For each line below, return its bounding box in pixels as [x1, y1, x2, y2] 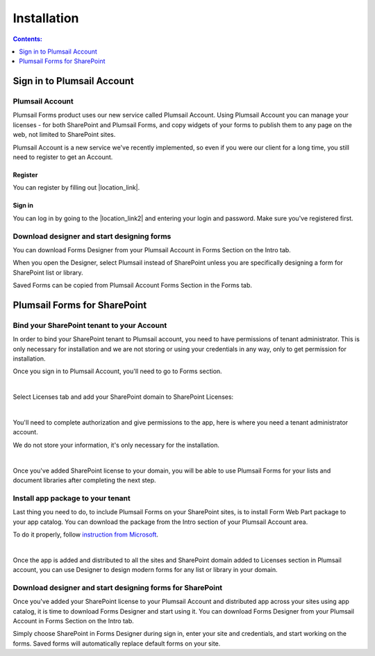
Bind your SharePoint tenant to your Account [12, 320, 167, 330]
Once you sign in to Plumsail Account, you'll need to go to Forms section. [12, 367, 222, 375]
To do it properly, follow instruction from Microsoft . [12, 530, 159, 539]
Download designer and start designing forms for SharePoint [12, 582, 223, 592]
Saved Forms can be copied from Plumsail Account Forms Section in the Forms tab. [12, 281, 253, 290]
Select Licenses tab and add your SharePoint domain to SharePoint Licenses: [12, 393, 234, 401]
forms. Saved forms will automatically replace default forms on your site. [12, 639, 221, 648]
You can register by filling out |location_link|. [12, 183, 140, 192]
